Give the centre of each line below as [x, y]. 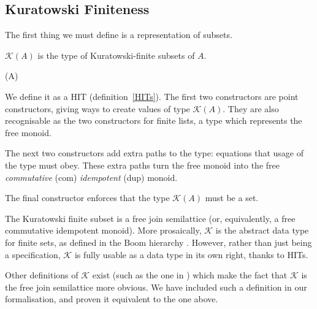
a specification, [33, 254]
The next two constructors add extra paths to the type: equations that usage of [154, 153]
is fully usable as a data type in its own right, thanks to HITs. [191, 254]
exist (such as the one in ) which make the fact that [190, 275]
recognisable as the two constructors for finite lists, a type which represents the [154, 120]
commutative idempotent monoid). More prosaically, [103, 230]
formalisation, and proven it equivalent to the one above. [112, 299]
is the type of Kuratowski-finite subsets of [116, 55]
